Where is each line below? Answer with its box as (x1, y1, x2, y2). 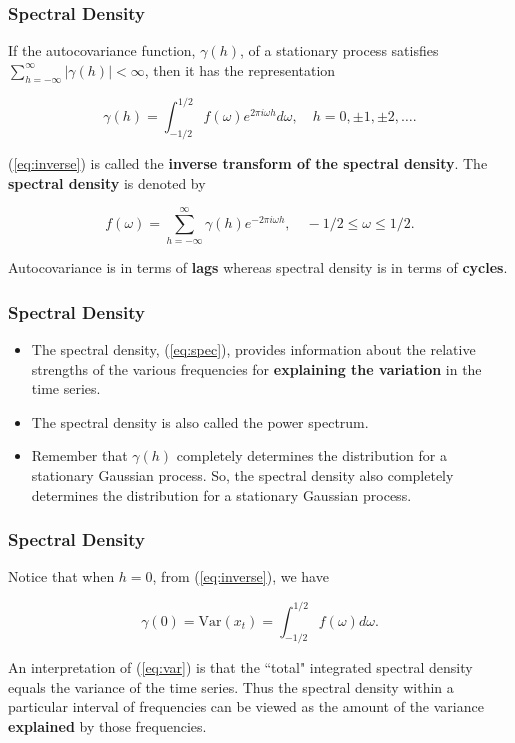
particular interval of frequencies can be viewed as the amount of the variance (8, 696, 484, 717)
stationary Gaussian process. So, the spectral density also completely (31, 465, 454, 485)
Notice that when (8, 566, 115, 587)
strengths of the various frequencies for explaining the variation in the (31, 358, 482, 379)
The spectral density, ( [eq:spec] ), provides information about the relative (31, 339, 476, 360)
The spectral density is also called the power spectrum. (31, 411, 369, 432)
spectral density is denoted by (8, 172, 206, 193)
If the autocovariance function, (8, 40, 196, 61)
